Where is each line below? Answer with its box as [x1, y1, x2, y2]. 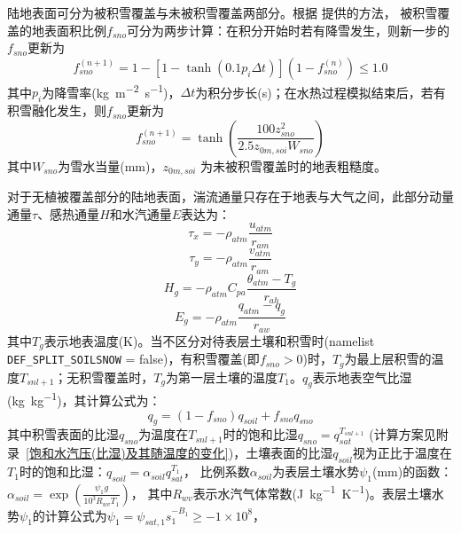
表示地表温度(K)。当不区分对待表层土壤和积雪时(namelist [43, 331, 375, 349]
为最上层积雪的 [344, 349, 432, 368]
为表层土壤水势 [272, 462, 360, 481]
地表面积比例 [31, 20, 106, 39]
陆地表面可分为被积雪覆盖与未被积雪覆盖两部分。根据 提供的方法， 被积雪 [7, 4, 438, 21]
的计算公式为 [32, 506, 107, 524]
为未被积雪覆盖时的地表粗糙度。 [200, 156, 387, 175]
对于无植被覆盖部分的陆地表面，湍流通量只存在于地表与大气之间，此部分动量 [7, 187, 454, 206]
